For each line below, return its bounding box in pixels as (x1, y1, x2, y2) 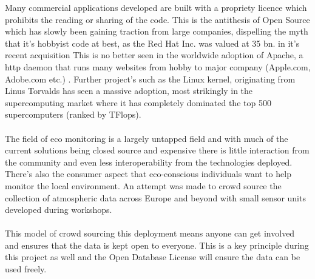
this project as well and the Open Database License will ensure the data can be (5, 250, 300, 263)
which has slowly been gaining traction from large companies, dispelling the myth (5, 25, 308, 38)
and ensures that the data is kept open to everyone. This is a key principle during (5, 238, 309, 251)
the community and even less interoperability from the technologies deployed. (5, 155, 293, 168)
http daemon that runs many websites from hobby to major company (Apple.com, (5, 60, 311, 73)
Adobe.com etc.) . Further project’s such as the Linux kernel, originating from (5, 72, 296, 85)
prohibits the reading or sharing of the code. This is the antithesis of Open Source (5, 13, 310, 25)
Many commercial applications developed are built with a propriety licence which (5, 1, 307, 13)
